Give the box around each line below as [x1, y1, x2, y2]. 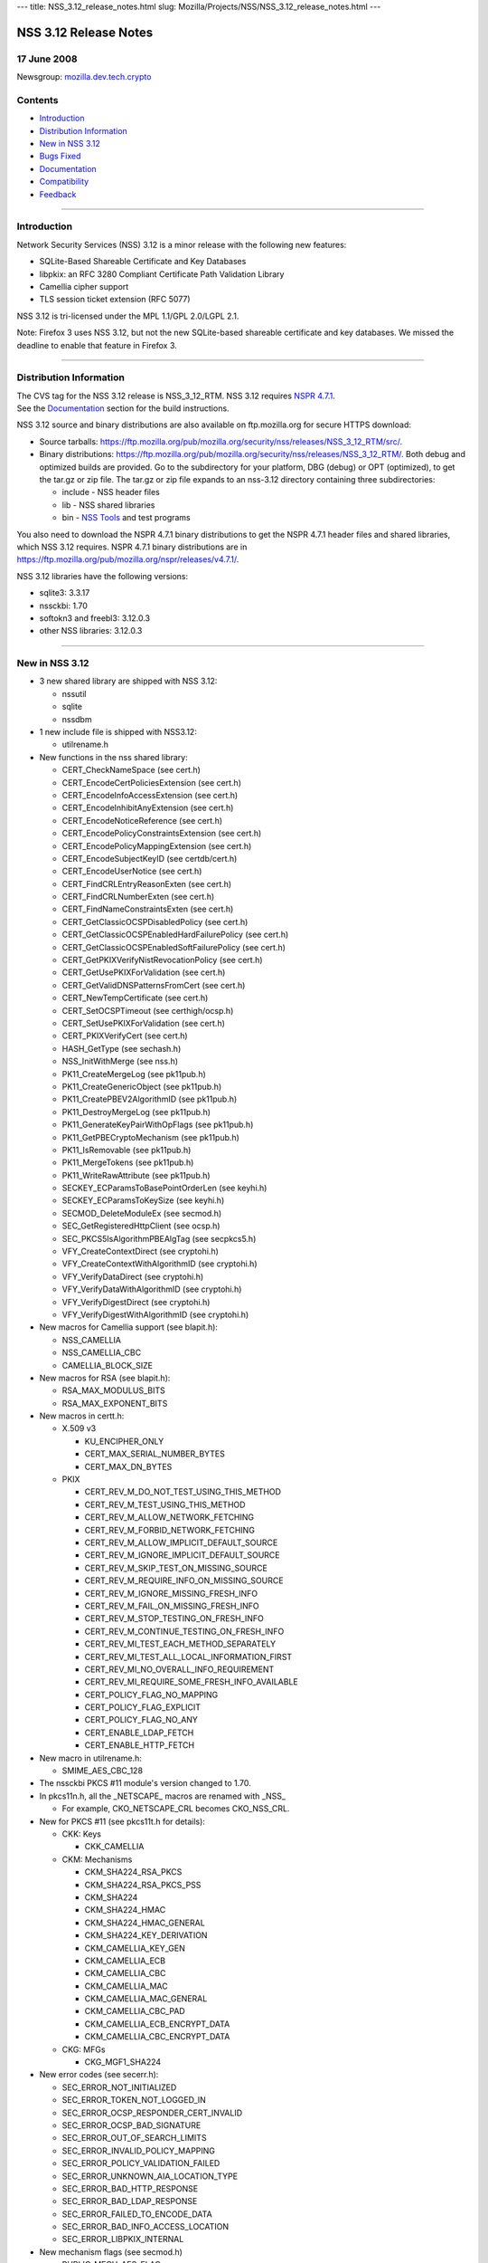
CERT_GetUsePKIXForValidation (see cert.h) [61, 967, 226, 978]
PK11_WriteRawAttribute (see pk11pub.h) [61, 1170, 211, 1180]
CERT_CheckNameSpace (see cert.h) [61, 765, 201, 776]
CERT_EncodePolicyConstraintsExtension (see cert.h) [61, 828, 262, 839]
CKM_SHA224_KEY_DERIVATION [84, 1930, 208, 1941]
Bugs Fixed [39, 150, 81, 162]
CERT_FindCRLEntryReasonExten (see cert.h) [61, 878, 232, 889]
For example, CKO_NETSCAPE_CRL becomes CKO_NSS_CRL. [61, 1803, 290, 1814]
